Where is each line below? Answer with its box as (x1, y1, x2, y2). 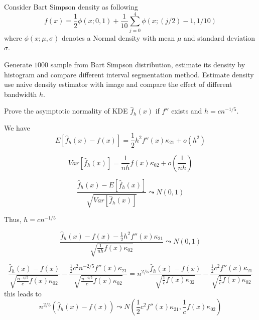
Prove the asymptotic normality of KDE (4, 105, 128, 116)
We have (4, 122, 30, 133)
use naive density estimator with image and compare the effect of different (4, 79, 232, 89)
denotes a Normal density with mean (61, 32, 175, 43)
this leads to (4, 288, 42, 298)
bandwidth (4, 88, 37, 99)
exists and (171, 105, 202, 116)
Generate (4, 59, 32, 69)
